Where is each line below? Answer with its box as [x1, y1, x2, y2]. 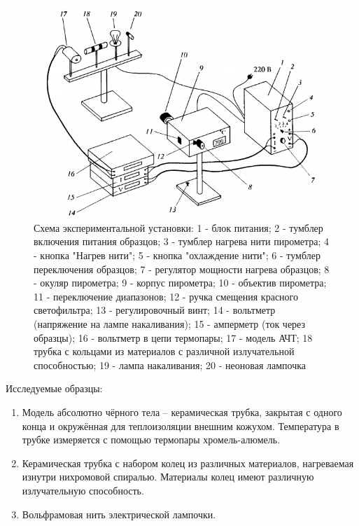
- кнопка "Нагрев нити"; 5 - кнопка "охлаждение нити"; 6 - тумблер [34, 248, 321, 262]
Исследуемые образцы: [6, 381, 103, 396]
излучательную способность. [22, 483, 144, 497]
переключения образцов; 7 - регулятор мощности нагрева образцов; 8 [34, 261, 330, 276]
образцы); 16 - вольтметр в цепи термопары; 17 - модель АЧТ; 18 [34, 330, 313, 345]
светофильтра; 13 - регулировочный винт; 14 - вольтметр [34, 303, 276, 317]
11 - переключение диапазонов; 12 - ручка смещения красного [34, 289, 298, 303]
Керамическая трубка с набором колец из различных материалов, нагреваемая [22, 455, 354, 470]
